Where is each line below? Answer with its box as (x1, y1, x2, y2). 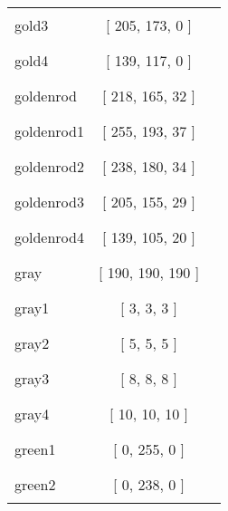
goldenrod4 (14, 227, 84, 247)
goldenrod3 (14, 191, 84, 212)
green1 (14, 439, 56, 459)
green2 (14, 474, 56, 495)
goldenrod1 (14, 121, 84, 141)
